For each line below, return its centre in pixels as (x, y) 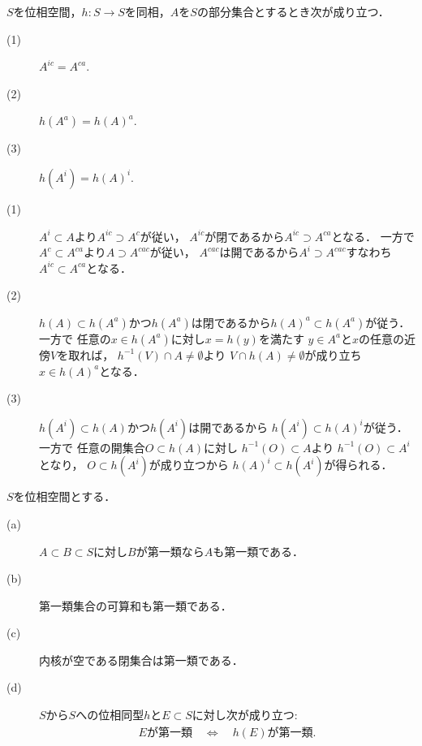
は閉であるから (231, 322)
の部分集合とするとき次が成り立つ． (293, 11)
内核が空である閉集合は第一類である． (141, 660)
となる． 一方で (373, 236)
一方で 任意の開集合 (92, 447)
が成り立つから (189, 465)
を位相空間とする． (65, 496)
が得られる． (358, 465)
